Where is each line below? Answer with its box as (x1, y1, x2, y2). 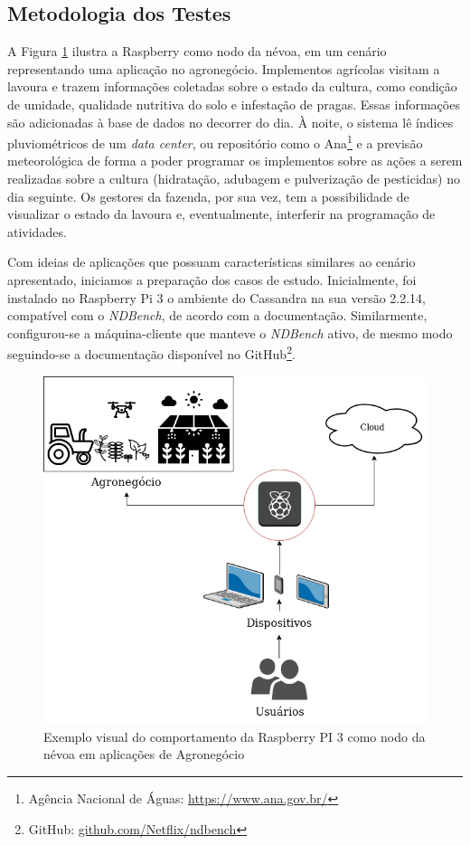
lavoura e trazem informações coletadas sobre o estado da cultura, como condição (7, 77, 457, 96)
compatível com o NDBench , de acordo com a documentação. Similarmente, (7, 306, 428, 325)
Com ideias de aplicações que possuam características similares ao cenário (7, 252, 416, 271)
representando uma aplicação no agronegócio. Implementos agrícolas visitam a (7, 59, 440, 78)
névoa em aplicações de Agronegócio (43, 745, 245, 764)
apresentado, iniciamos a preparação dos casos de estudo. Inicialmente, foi (7, 270, 417, 289)
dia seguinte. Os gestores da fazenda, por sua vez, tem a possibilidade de (7, 186, 409, 205)
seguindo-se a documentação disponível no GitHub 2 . (7, 342, 296, 364)
